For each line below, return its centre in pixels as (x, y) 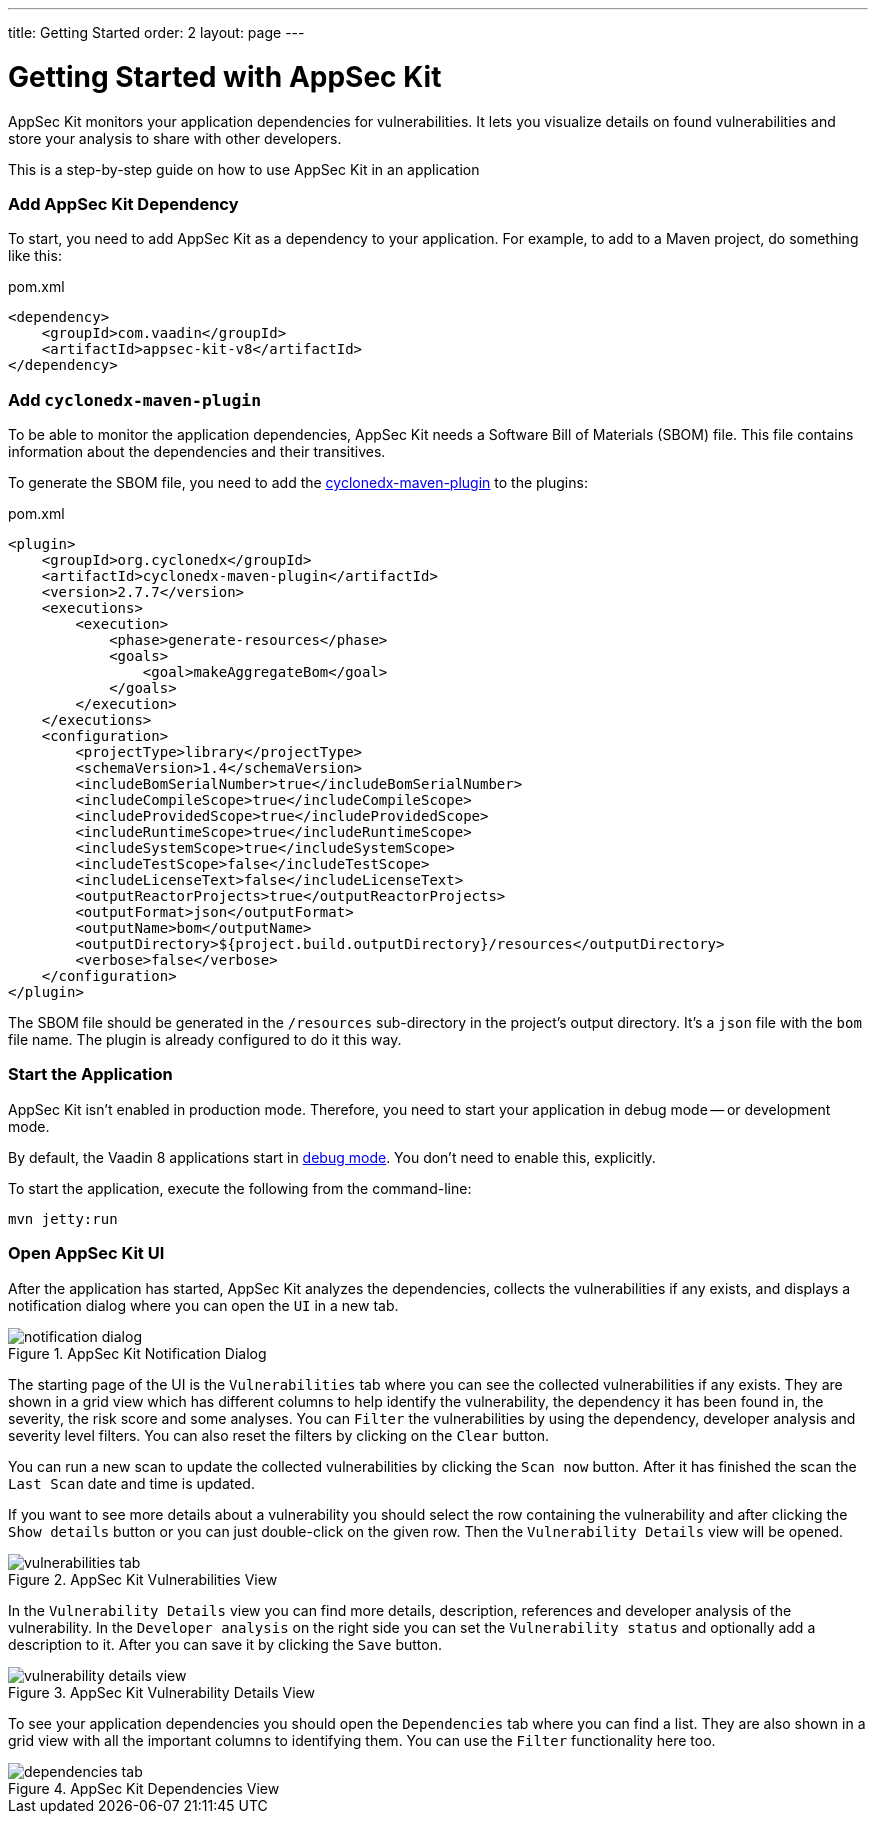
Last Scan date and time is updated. (131, 1483)
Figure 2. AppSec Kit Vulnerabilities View (143, 1579)
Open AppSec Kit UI (86, 1253)
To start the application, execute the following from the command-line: (240, 1188)
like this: (35, 256)
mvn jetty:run (63, 1218)
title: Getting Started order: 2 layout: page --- (156, 32)
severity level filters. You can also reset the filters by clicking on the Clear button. (279, 1435)
